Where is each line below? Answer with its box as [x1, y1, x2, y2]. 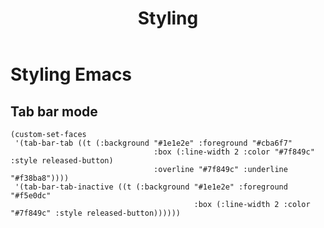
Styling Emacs [10, 63, 133, 86]
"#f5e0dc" [10, 191, 52, 201]
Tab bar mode [10, 103, 98, 120]
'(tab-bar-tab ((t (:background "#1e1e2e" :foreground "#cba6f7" [14, 138, 293, 148]
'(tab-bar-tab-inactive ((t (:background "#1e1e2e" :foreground [14, 182, 288, 192]
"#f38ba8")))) [10, 173, 70, 183]
